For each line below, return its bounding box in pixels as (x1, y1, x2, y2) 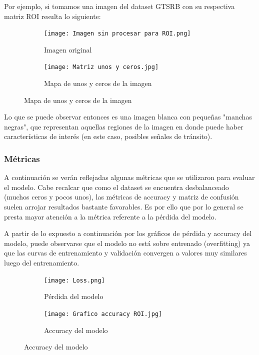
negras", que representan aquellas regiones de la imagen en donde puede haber (4, 121, 243, 131)
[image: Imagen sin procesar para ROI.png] (44, 30, 191, 37)
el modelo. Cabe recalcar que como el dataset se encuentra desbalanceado (4, 181, 229, 192)
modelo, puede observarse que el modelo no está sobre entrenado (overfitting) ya (4, 237, 250, 248)
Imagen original (44, 44, 92, 54)
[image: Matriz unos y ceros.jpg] (44, 63, 159, 71)
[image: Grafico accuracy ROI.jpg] (44, 310, 162, 317)
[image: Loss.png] (44, 276, 105, 284)
